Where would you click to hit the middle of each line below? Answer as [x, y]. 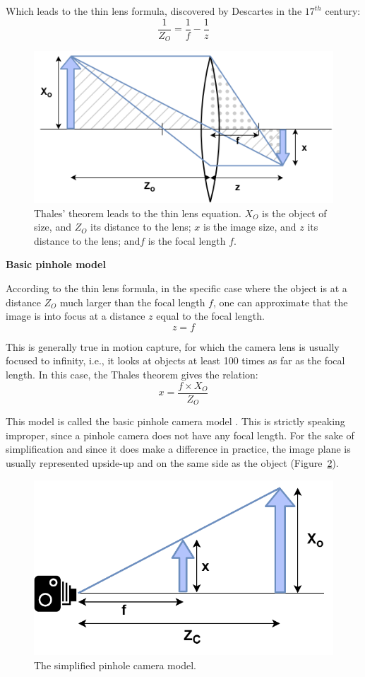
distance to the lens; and [87, 240]
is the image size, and [250, 227]
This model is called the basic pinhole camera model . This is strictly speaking [175, 421]
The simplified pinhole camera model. [115, 665]
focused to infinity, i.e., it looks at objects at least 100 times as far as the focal [175, 360]
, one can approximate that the [280, 302]
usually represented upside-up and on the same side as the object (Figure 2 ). [172, 462]
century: [343, 11]
